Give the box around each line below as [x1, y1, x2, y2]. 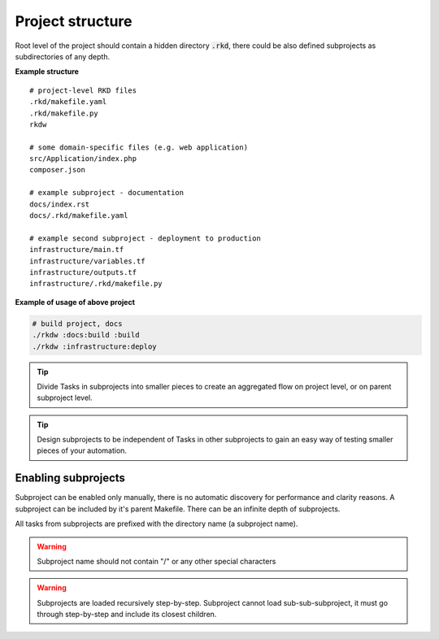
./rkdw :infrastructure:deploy [32, 341, 158, 351]
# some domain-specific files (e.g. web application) [29, 142, 248, 152]
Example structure [15, 67, 79, 76]
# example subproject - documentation [29, 188, 185, 198]
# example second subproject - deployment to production [29, 233, 262, 243]
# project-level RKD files [29, 85, 137, 95]
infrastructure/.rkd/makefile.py [29, 279, 163, 289]
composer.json [29, 165, 85, 175]
